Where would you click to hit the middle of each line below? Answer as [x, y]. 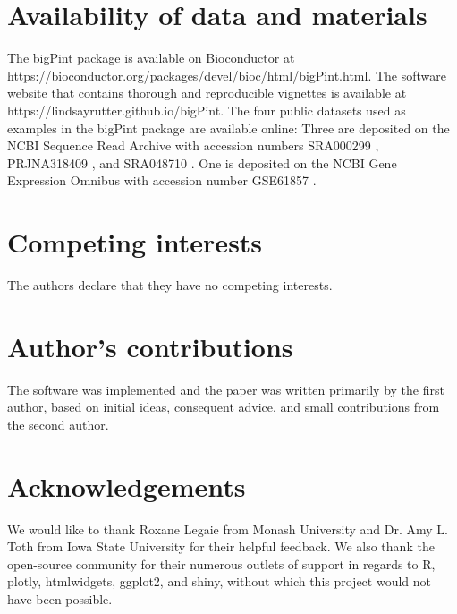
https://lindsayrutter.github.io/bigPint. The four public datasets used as [207, 110]
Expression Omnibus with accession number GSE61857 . [162, 180]
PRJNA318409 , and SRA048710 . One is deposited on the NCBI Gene [202, 162]
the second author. [58, 424]
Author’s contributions [150, 346]
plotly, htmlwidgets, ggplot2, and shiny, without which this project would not [220, 581]
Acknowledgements [127, 486]
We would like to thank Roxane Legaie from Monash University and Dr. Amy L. [228, 529]
